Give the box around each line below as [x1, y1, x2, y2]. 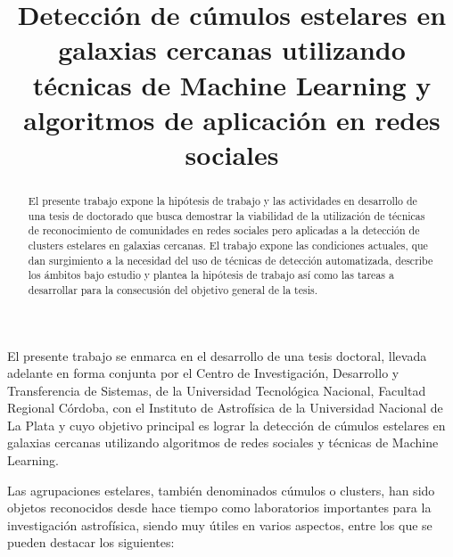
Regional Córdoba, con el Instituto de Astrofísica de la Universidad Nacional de [7, 398, 443, 417]
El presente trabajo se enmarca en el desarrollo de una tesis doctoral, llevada [7, 346, 427, 365]
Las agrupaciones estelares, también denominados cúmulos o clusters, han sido [7, 480, 435, 499]
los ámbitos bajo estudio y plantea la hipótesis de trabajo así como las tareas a [28, 267, 394, 283]
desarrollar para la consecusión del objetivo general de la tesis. [28, 282, 317, 297]
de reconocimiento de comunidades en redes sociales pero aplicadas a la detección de [28, 223, 420, 238]
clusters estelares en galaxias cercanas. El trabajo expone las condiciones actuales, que [28, 237, 428, 252]
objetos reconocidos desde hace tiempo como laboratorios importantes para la [7, 498, 432, 517]
